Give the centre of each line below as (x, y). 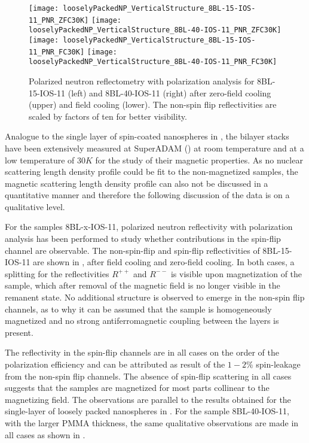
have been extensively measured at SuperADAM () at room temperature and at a (154, 148)
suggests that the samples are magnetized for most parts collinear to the (137, 388)
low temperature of (40, 160)
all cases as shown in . (45, 434)
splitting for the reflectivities (57, 273)
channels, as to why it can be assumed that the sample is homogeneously (138, 309)
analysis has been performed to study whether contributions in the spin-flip (143, 239)
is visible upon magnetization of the (236, 273)
